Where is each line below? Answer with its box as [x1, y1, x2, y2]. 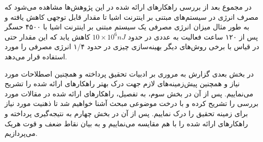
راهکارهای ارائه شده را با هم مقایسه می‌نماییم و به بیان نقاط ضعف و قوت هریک [5, 118, 248, 128]
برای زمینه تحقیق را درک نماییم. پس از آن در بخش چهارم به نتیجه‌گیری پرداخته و [5, 108, 248, 118]
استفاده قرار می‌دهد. [5, 51, 67, 61]
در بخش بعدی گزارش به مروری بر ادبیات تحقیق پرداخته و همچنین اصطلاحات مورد [5, 68, 254, 79]
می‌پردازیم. [5, 128, 37, 138]
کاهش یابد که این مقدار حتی [5, 31, 90, 42]
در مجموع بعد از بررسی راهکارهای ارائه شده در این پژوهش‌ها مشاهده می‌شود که [5, 2, 252, 12]
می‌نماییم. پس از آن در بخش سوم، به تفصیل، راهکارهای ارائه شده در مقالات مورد [5, 88, 253, 98]
